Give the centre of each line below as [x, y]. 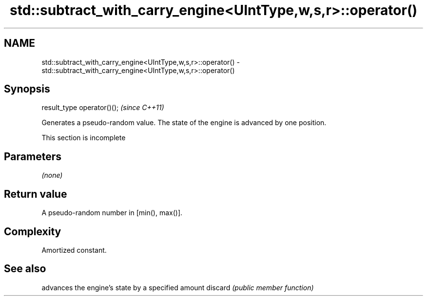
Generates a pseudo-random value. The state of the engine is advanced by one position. [184, 123]
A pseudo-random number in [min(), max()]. [112, 213]
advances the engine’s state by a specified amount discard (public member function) [178, 287]
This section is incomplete [84, 138]
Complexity [33, 231]
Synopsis [27, 89]
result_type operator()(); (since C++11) [103, 108]
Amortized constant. [74, 250]
